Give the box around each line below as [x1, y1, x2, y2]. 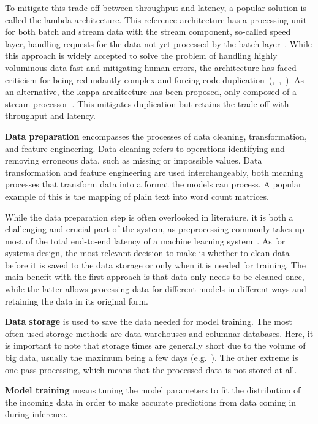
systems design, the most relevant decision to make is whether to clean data [5, 246, 290, 259]
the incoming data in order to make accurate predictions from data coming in [5, 395, 297, 408]
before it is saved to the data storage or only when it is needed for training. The [5, 258, 306, 271]
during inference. [5, 407, 68, 420]
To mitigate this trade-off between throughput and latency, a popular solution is [5, 1, 306, 13]
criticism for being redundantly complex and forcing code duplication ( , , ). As [5, 73, 305, 86]
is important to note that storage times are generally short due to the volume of [5, 339, 306, 352]
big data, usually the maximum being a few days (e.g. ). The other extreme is [5, 351, 298, 364]
